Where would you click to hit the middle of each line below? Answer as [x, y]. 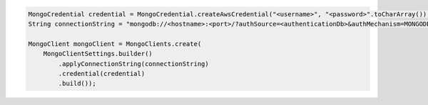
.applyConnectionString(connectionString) [134, 63]
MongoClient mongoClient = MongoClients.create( [115, 44]
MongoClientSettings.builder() [98, 54]
